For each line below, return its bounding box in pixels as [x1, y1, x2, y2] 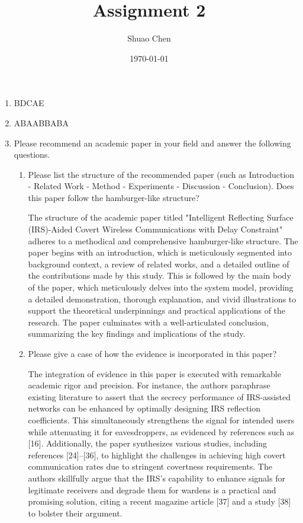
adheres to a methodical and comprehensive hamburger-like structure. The [28, 234, 298, 247]
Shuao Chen [127, 32, 171, 44]
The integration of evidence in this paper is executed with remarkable [28, 367, 281, 380]
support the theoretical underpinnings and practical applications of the [28, 304, 286, 317]
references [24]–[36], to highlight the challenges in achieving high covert [28, 448, 286, 461]
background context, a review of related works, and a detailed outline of [28, 257, 289, 270]
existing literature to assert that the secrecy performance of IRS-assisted [28, 390, 291, 403]
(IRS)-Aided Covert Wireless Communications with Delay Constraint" [28, 223, 283, 235]
